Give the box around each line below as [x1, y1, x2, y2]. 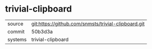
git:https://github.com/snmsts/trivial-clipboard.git [31, 20, 145, 27]
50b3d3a [31, 28, 53, 35]
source [7, 20, 23, 27]
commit [7, 28, 25, 35]
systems [7, 36, 27, 43]
